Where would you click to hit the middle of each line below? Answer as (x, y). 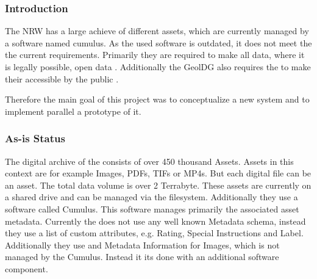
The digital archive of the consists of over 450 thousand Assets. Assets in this (149, 161)
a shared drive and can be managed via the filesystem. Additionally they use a (151, 197)
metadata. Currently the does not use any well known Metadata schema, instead (155, 221)
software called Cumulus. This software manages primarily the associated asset (152, 208)
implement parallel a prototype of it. (73, 111)
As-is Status (35, 138)
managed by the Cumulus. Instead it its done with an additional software (142, 257)
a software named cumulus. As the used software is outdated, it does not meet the (158, 42)
